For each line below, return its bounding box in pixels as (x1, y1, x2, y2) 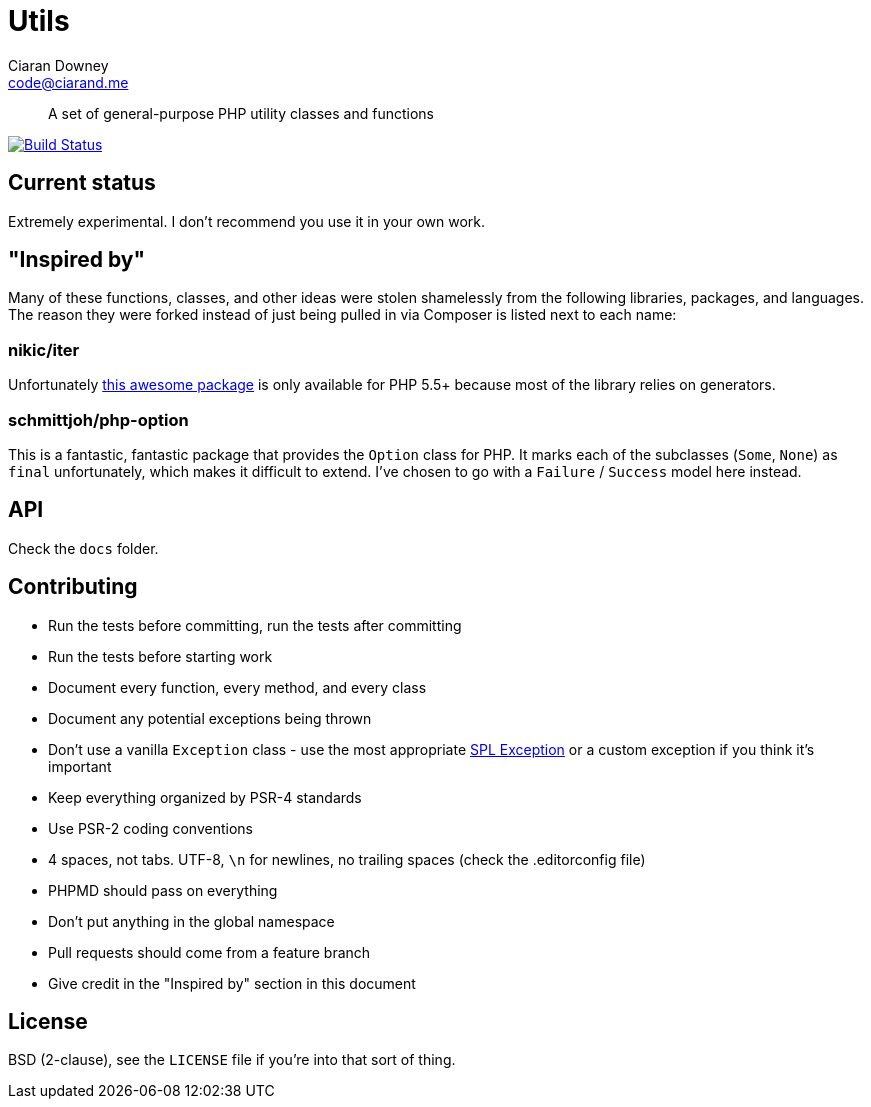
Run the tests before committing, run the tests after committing (48, 616, 462, 634)
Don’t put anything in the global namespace (48, 912, 335, 930)
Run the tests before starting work (48, 647, 273, 665)
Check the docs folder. (8, 539, 159, 557)
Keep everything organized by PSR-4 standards (48, 788, 362, 806)
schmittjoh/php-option (8, 409, 189, 430)
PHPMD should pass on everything (48, 881, 278, 899)
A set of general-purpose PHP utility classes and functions (48, 104, 434, 122)
